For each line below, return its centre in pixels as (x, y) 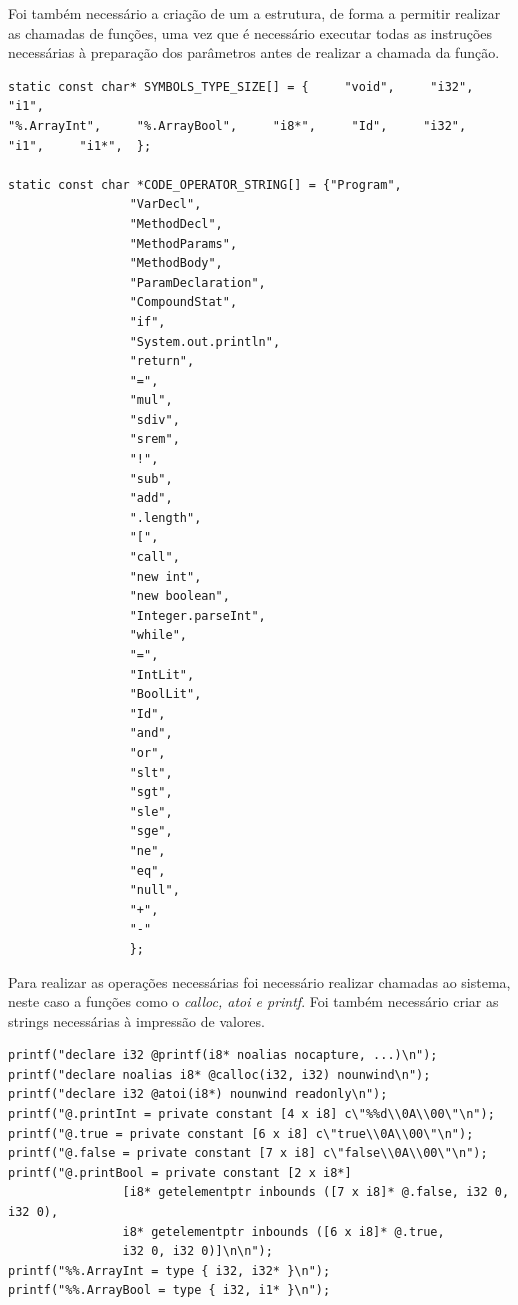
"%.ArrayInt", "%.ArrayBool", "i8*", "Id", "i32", (237, 125)
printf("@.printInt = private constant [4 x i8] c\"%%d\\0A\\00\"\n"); (251, 1114)
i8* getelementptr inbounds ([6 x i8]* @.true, (283, 1231)
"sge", (151, 831)
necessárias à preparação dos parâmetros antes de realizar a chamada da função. (254, 52)
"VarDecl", (165, 204)
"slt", (151, 772)
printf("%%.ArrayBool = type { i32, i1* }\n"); (169, 1290)
